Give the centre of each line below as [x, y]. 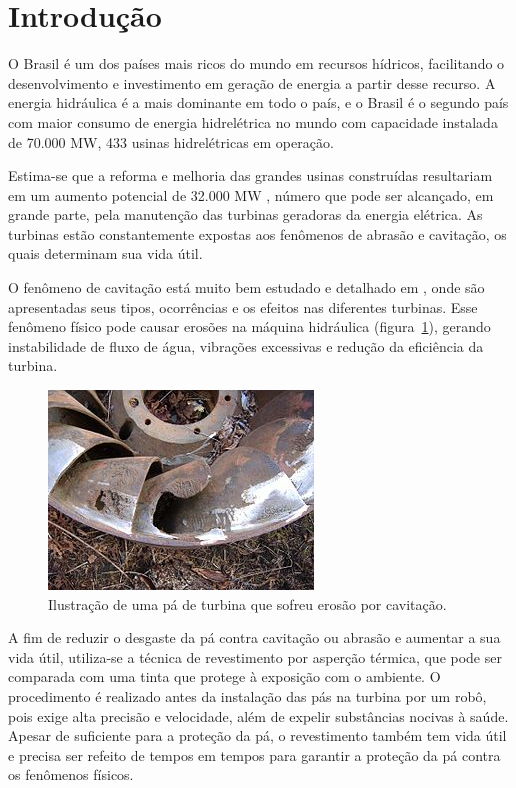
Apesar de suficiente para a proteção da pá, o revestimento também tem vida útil [257, 735]
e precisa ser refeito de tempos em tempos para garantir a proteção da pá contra [254, 754]
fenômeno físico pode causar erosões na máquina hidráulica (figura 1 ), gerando [249, 326]
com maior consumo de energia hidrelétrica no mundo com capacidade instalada [253, 121]
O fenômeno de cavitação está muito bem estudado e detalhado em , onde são [246, 287]
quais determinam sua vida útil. [105, 253]
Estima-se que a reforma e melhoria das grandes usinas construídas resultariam [250, 175]
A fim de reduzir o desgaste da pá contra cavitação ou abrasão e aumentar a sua [254, 637]
